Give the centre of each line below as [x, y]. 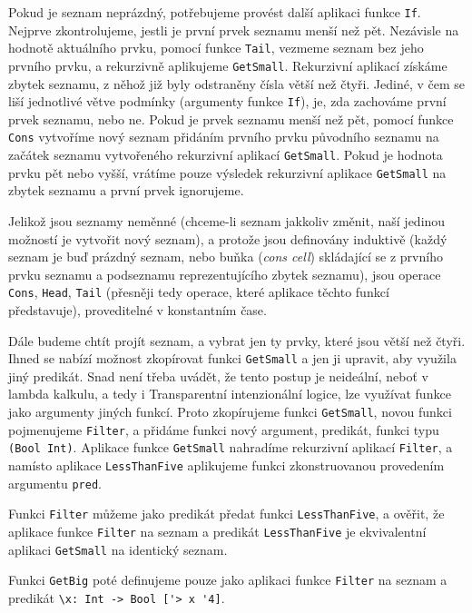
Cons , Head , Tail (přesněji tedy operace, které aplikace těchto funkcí [199, 292]
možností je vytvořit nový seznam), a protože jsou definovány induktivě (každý [228, 238]
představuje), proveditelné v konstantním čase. [138, 310]
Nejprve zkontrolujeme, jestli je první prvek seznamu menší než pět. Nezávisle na [234, 30]
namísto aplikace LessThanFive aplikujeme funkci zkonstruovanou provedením [226, 465]
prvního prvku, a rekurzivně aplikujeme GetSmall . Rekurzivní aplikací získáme [228, 65]
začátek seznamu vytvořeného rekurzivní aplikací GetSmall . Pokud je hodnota [226, 155]
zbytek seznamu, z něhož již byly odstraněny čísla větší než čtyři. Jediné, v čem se [237, 83]
